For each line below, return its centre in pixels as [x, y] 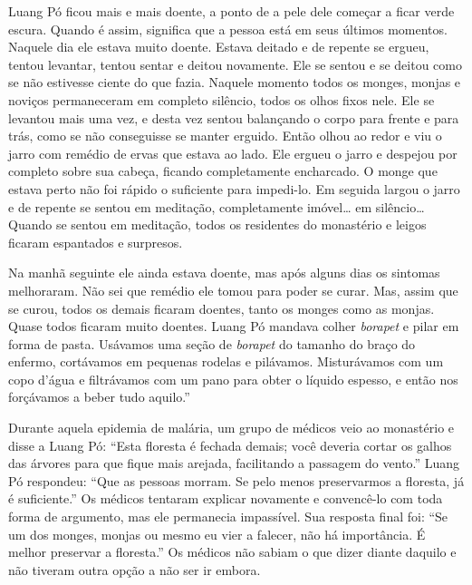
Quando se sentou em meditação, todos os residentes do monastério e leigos [217, 224]
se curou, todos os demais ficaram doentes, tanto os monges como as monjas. [222, 308]
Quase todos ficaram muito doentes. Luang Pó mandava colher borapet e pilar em [234, 326]
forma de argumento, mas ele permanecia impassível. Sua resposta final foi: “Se [228, 517]
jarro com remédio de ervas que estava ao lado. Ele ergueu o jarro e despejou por [233, 153]
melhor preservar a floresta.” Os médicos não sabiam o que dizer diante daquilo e [232, 552]
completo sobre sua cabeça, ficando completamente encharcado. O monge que [223, 171]
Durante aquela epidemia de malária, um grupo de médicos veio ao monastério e [231, 428]
